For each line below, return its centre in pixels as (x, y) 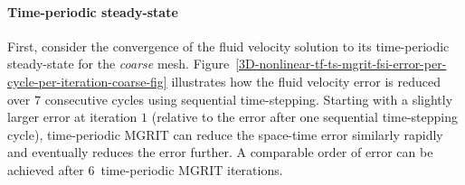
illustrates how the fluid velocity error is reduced (306, 81)
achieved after (46, 169)
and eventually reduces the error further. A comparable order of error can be (220, 152)
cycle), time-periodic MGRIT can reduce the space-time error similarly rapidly (225, 134)
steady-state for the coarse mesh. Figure (119, 64)
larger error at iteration (72, 117)
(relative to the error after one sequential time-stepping (304, 117)
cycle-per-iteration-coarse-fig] (87, 81)
